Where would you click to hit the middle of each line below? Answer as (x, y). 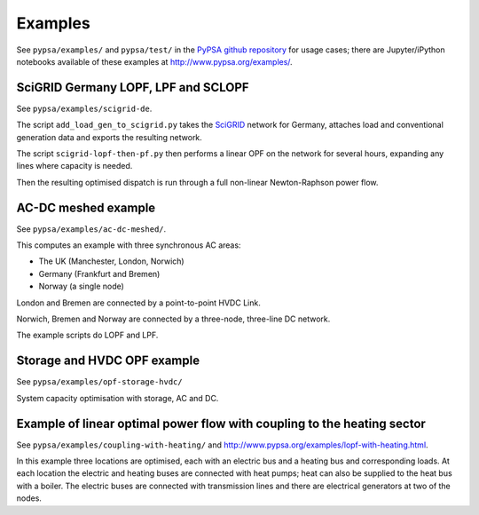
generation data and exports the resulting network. (110, 137)
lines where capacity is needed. (75, 166)
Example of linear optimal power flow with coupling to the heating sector (221, 423)
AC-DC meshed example (86, 207)
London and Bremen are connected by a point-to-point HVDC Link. (138, 303)
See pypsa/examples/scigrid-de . (84, 108)
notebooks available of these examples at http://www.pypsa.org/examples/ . (154, 61)
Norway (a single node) (81, 286)
